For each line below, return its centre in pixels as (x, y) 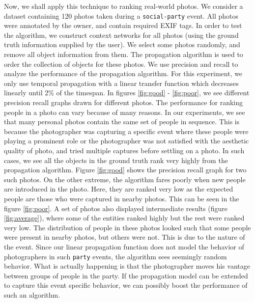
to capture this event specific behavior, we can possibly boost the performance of (126, 285)
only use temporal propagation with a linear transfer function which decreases (121, 83)
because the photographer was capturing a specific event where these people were (126, 131)
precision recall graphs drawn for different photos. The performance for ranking (123, 102)
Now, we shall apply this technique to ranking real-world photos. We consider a (124, 6)
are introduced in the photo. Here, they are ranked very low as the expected (119, 189)
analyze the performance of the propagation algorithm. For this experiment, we (123, 73)
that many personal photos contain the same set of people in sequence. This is (122, 122)
